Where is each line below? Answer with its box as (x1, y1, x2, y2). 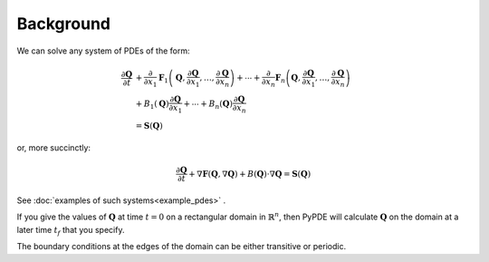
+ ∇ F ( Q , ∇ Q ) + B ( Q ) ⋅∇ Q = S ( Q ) (188, 169, 312, 179)
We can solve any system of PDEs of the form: (16, 45, 190, 56)
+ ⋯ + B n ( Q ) (183, 99, 233, 112)
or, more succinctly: (16, 142, 91, 153)
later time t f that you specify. (16, 224, 125, 238)
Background (16, 14, 110, 34)
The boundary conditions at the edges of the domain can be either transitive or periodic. (16, 241, 347, 252)
